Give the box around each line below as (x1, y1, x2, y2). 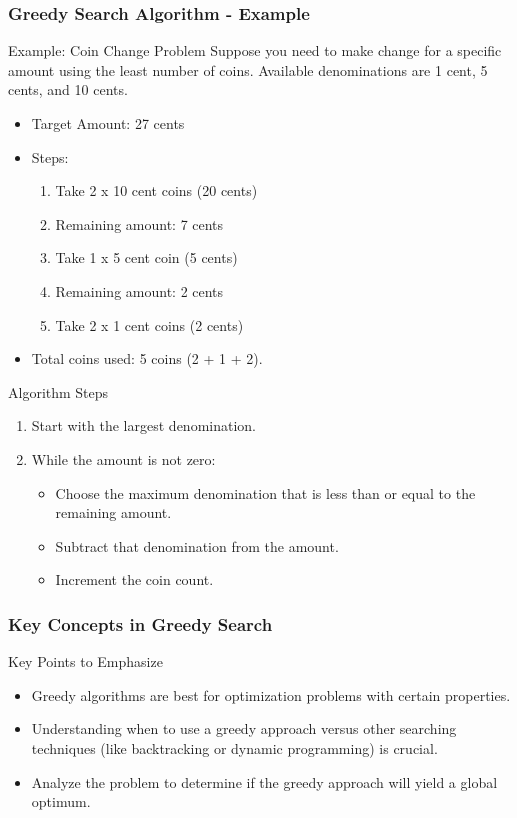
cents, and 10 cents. (8, 79, 128, 100)
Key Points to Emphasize (8, 651, 163, 672)
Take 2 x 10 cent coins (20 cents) (55, 180, 258, 201)
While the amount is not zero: (31, 448, 216, 469)
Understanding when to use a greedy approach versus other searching (31, 718, 457, 739)
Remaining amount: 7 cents (55, 213, 224, 234)
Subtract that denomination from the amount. (55, 535, 339, 556)
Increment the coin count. (55, 569, 214, 590)
